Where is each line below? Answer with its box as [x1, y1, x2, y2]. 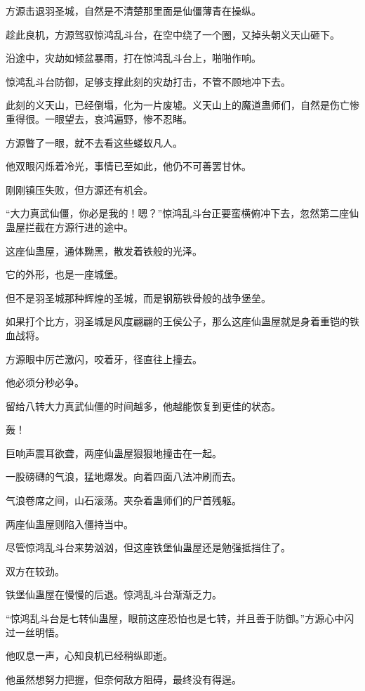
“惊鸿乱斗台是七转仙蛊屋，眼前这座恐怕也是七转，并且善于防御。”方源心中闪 [6, 611, 354, 626]
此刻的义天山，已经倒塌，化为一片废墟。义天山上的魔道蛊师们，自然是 [6, 98, 330, 112]
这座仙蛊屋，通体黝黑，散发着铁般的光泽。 [6, 243, 202, 258]
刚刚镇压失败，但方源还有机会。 [6, 182, 153, 197]
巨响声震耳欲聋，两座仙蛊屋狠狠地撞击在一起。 [6, 445, 222, 460]
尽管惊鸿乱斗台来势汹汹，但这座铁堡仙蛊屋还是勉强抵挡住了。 [6, 540, 291, 555]
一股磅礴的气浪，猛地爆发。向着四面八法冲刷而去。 [6, 469, 241, 484]
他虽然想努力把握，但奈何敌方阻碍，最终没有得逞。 [6, 671, 241, 686]
